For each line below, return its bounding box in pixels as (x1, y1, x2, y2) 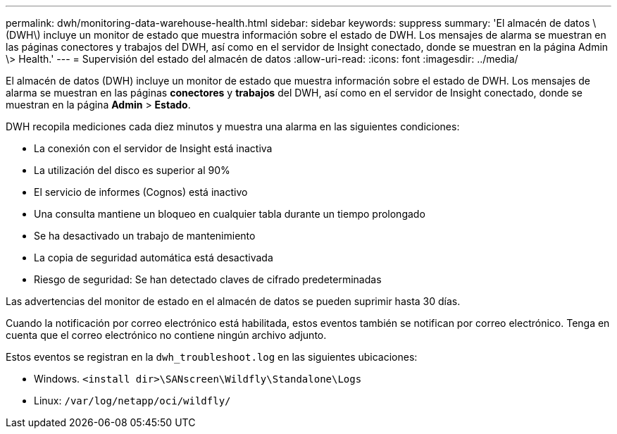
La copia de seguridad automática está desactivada (34, 252, 273, 263)
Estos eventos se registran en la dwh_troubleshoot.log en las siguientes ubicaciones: (6, 351, 418, 363)
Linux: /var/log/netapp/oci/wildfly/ (34, 395, 231, 407)
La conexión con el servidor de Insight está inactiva (34, 142, 273, 154)
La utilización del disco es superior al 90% (34, 164, 230, 176)
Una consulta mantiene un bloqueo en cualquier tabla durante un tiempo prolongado (34, 208, 425, 220)
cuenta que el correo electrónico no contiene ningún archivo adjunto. (6, 329, 327, 341)
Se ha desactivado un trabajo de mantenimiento (34, 230, 256, 242)
